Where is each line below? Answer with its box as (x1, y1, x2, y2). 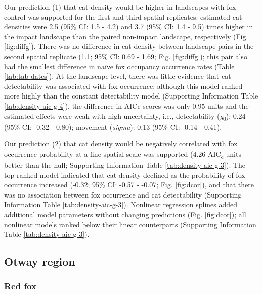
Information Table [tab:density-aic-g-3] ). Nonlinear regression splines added (4, 199, 238, 210)
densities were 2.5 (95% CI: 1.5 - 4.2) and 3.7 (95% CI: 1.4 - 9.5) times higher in (4, 21, 253, 32)
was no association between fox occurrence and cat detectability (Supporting (4, 189, 242, 200)
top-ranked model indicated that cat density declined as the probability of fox (4, 169, 245, 180)
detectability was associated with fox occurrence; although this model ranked (4, 80, 243, 91)
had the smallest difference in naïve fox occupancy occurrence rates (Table (4, 61, 235, 71)
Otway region (4, 254, 75, 269)
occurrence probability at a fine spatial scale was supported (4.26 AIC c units (4, 148, 241, 160)
